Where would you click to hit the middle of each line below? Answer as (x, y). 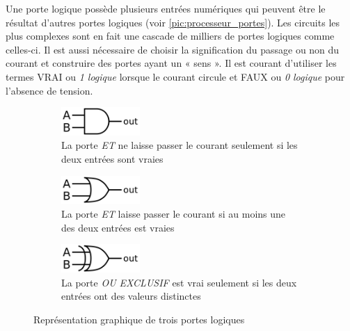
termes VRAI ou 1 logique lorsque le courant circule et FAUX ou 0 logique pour (175, 76)
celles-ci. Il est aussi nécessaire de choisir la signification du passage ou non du (173, 49)
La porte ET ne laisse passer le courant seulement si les (180, 145)
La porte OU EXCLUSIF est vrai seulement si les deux (179, 282)
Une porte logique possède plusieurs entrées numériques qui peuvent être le (166, 8)
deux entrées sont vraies (112, 159)
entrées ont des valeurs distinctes (131, 296)
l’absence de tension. (49, 90)
